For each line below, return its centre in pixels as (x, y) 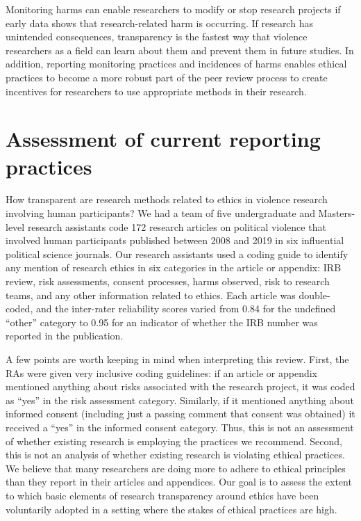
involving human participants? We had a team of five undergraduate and (160, 213)
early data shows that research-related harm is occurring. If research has (159, 23)
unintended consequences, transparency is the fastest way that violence (157, 37)
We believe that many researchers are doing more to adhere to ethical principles (176, 468)
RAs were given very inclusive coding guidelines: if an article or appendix (161, 372)
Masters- (337, 213)
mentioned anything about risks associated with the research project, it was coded (180, 386)
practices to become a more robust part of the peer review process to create (167, 77)
